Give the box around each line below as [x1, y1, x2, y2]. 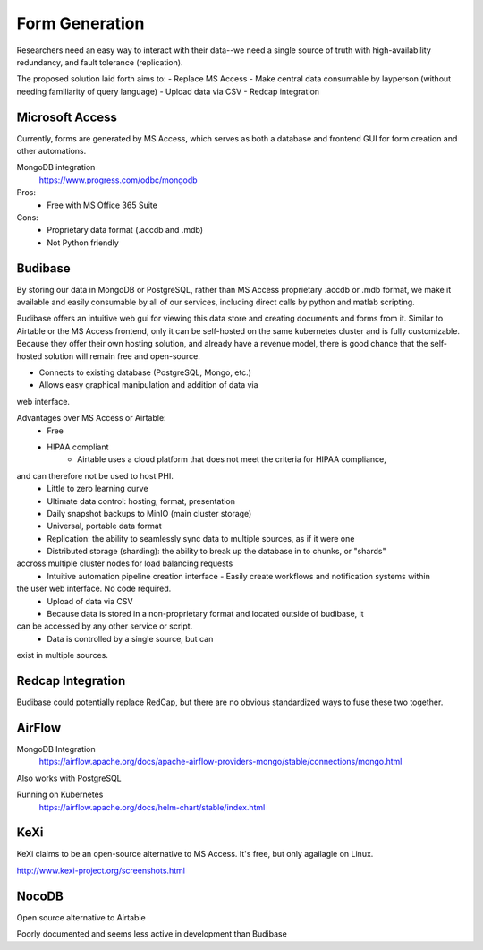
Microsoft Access [16, 109, 118, 124]
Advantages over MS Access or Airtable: [16, 413, 166, 424]
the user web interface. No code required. [16, 583, 172, 595]
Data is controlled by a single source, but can [47, 633, 214, 644]
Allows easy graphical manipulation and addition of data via [38, 380, 258, 390]
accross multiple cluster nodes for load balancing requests [16, 558, 233, 569]
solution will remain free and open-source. [44, 350, 200, 362]
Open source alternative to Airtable [16, 911, 147, 922]
